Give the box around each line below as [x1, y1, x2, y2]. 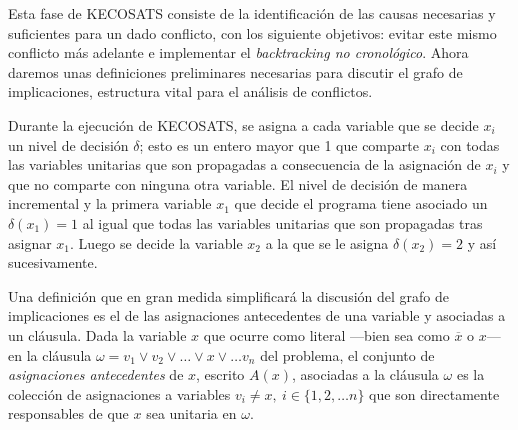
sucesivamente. [8, 252, 98, 273]
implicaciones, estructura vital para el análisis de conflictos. [8, 81, 373, 102]
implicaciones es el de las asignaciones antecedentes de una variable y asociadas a [8, 305, 506, 326]
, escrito [196, 364, 245, 385]
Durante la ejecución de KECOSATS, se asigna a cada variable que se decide [8, 114, 479, 135]
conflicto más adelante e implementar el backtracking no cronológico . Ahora [8, 42, 469, 63]
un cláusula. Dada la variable [8, 324, 187, 345]
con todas [440, 134, 500, 155]
